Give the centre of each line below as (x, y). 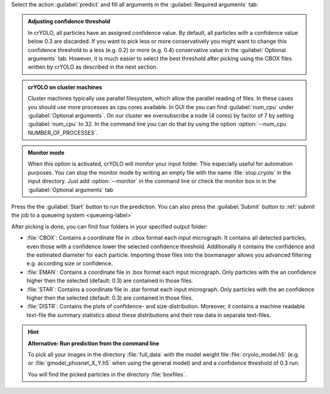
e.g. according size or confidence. (70, 263)
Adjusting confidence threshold (69, 21)
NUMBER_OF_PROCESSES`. (63, 132)
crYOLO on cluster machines (65, 87)
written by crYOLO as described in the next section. (93, 67)
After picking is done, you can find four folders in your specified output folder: (109, 226)
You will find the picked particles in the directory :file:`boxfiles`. (107, 374)
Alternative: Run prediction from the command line (94, 343)
